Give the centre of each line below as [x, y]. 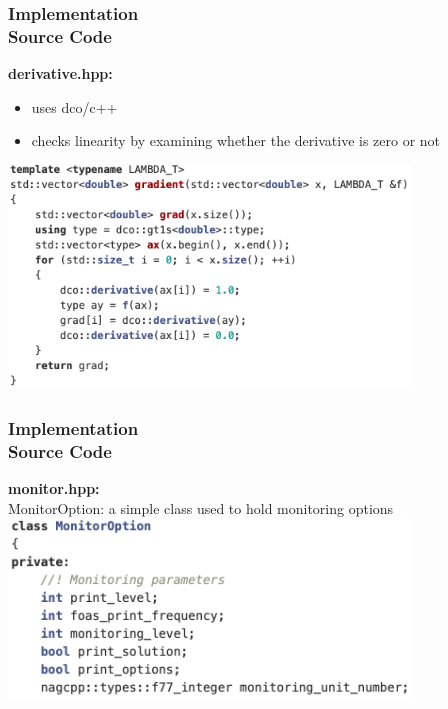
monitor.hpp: [54, 487]
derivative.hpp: [60, 73]
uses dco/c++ [74, 106]
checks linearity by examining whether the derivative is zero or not [236, 140]
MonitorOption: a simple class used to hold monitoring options [201, 507]
